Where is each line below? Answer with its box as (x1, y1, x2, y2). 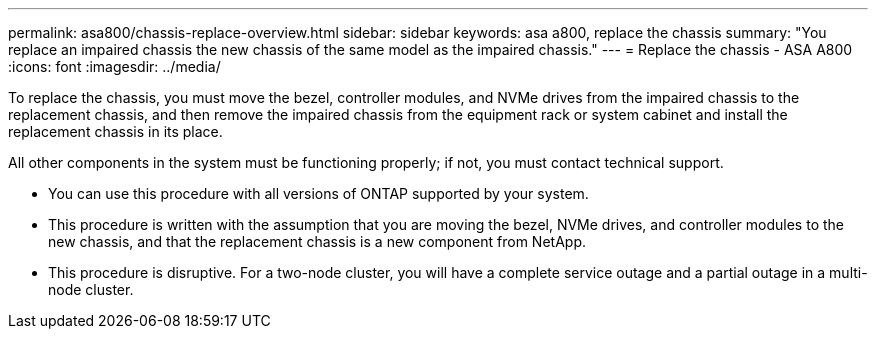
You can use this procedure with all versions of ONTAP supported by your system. (48, 185, 589, 202)
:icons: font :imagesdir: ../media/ (8, 58, 221, 75)
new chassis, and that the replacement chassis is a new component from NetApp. (48, 233, 586, 250)
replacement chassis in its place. (8, 123, 223, 140)
